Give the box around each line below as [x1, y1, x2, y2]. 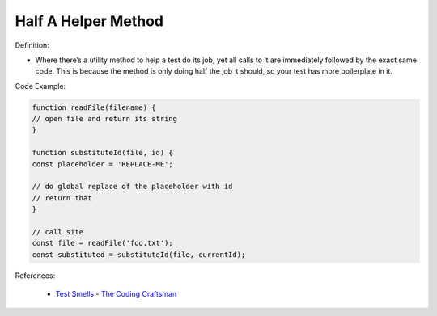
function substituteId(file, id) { [32, 148, 173, 158]
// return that [32, 193, 92, 202]
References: [15, 271, 56, 280]
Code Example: [15, 81, 66, 91]
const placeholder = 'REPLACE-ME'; [32, 159, 173, 169]
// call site [32, 227, 84, 236]
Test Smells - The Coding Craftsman [55, 289, 177, 299]
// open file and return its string [32, 114, 178, 124]
